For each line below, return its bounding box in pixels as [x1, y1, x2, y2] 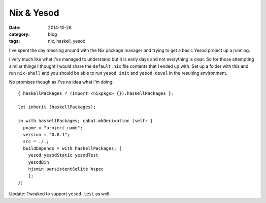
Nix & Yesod [9, 7, 59, 18]
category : [9, 31, 30, 37]
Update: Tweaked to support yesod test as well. [9, 191, 111, 197]
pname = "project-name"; [23, 125, 83, 130]
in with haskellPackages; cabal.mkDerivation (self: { [18, 118, 153, 124]
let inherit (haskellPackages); [18, 104, 96, 110]
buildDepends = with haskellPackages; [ [23, 145, 122, 151]
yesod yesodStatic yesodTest [28, 152, 99, 158]
